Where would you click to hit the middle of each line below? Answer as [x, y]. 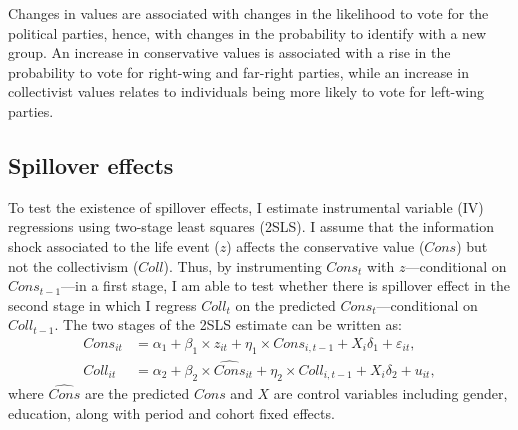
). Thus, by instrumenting [242, 265]
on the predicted [285, 304]
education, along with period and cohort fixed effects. [171, 412]
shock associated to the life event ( [114, 245]
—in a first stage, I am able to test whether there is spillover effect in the [285, 285]
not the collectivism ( [73, 265]
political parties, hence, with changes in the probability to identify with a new [247, 32]
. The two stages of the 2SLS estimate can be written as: [228, 324]
